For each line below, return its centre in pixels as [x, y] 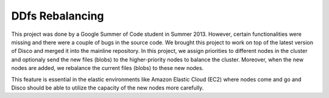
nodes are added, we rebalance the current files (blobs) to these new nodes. [108, 68]
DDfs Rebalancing [58, 16]
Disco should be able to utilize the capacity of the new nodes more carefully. [108, 88]
